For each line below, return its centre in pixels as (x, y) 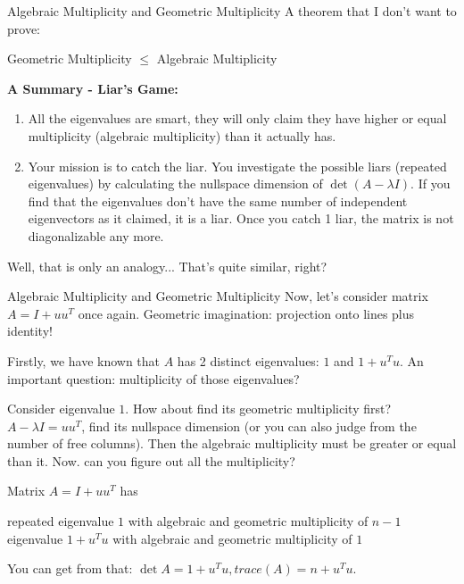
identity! (30, 331)
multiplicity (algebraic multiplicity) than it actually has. (182, 135)
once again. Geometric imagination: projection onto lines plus (246, 313)
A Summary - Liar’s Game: (93, 88)
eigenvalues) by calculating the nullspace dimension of (175, 184)
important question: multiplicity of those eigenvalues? (153, 378)
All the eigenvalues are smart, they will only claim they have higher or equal (237, 118)
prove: (24, 28)
